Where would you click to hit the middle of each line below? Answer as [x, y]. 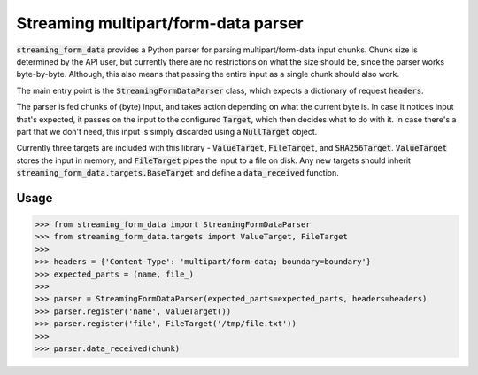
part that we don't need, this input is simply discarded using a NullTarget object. [167, 131]
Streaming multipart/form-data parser [160, 23]
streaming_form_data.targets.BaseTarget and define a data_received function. [178, 173]
